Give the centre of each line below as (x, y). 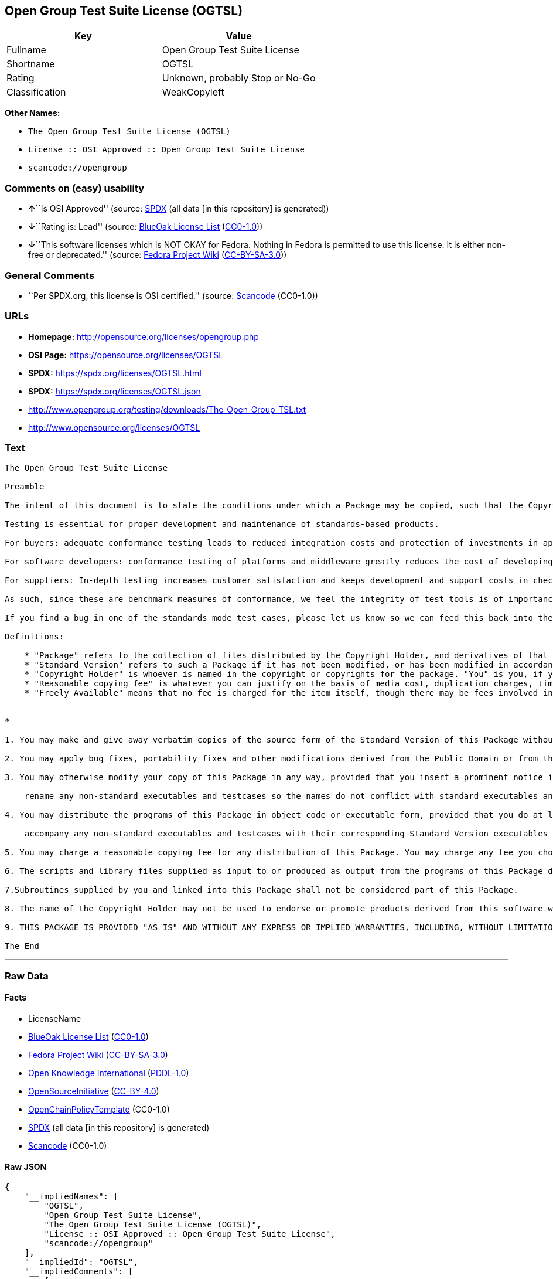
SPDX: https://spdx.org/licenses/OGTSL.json (115, 391)
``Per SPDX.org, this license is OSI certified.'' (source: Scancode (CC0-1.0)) (173, 295)
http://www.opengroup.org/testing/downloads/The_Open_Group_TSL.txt (167, 409)
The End (22, 946)
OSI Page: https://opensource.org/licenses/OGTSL (126, 355)
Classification (36, 92)
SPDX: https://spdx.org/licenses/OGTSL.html (115, 373)
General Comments (50, 275)
